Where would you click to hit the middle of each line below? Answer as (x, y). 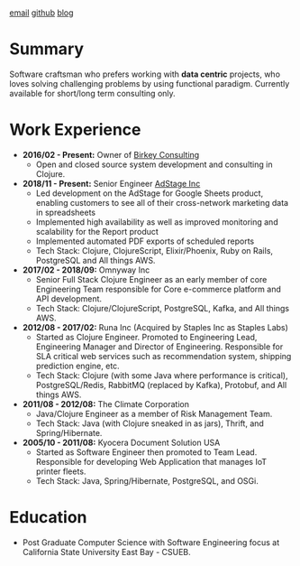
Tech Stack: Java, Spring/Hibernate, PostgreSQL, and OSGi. (147, 481)
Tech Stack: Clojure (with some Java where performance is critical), (162, 376)
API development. (68, 299)
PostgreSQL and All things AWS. (95, 261)
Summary (46, 49)
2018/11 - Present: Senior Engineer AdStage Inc (111, 184)
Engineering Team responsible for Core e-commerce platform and (158, 289)
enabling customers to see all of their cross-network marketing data (162, 203)
